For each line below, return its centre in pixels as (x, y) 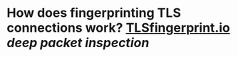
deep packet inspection (78, 43)
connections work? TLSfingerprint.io (119, 28)
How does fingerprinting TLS (94, 13)
